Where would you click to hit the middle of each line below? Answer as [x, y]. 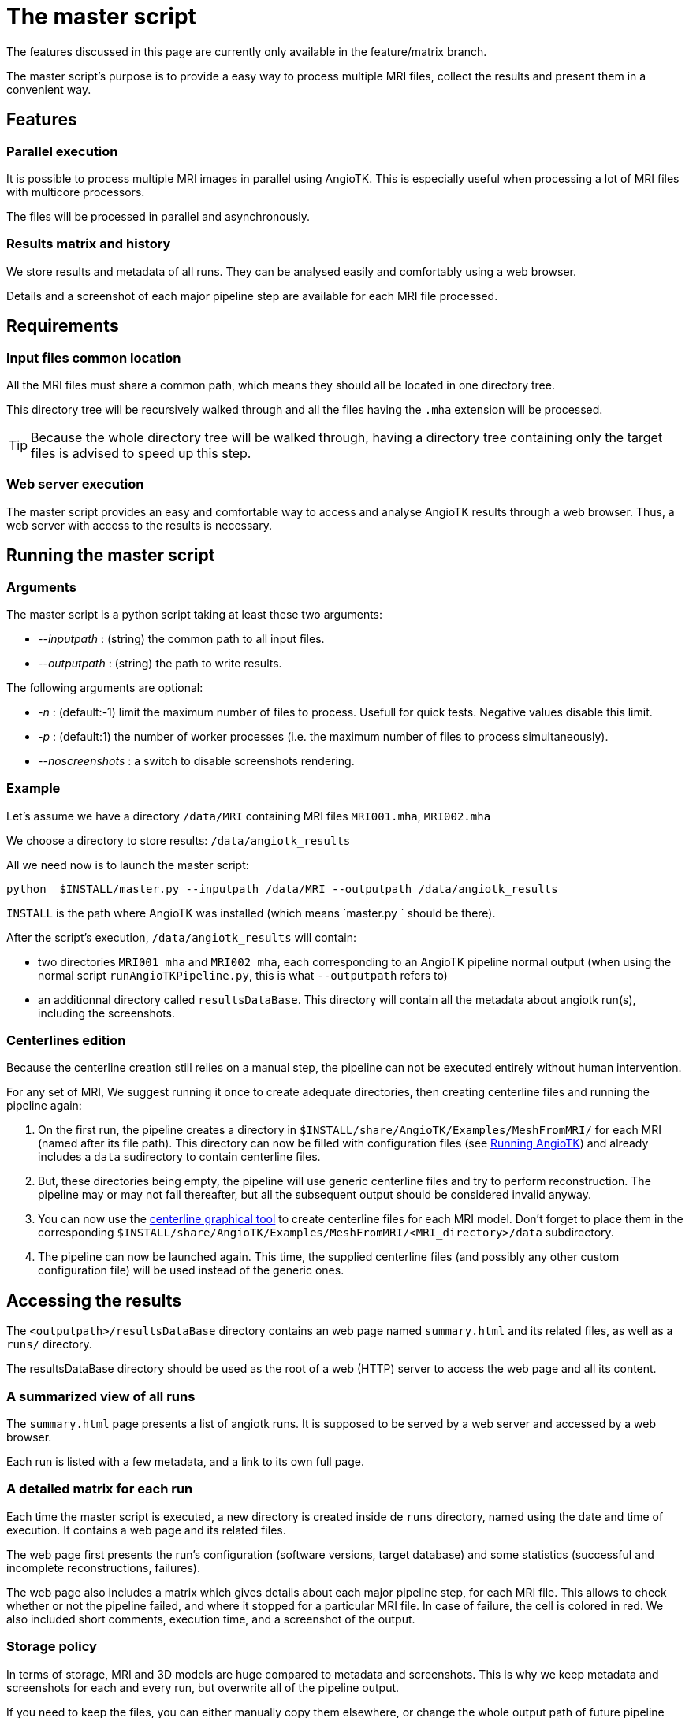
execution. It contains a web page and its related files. [146, 1530]
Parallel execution [62, 151]
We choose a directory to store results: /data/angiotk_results [179, 840]
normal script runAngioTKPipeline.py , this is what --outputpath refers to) [243, 975]
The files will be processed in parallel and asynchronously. [158, 216]
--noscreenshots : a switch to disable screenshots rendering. [196, 760]
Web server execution [75, 484]
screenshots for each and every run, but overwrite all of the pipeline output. [203, 1687]
